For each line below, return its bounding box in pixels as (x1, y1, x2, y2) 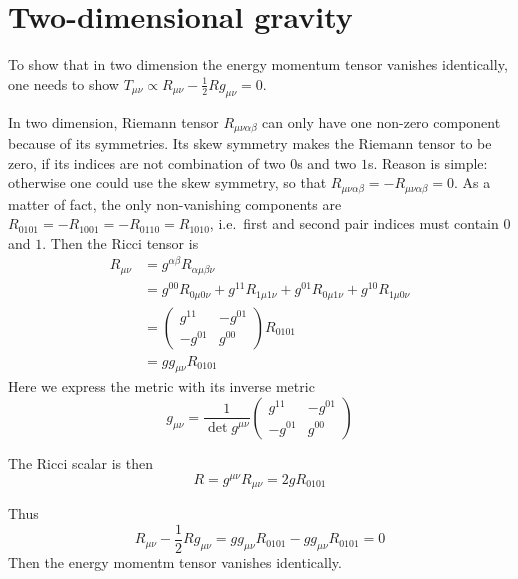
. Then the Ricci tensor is (42, 232, 199, 253)
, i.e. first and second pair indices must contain (209, 213, 499, 234)
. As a (454, 172, 491, 193)
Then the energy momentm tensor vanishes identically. (8, 551, 342, 572)
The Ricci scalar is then (8, 452, 154, 473)
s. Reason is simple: (368, 152, 488, 173)
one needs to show (8, 73, 119, 94)
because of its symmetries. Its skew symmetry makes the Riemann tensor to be (8, 132, 492, 153)
